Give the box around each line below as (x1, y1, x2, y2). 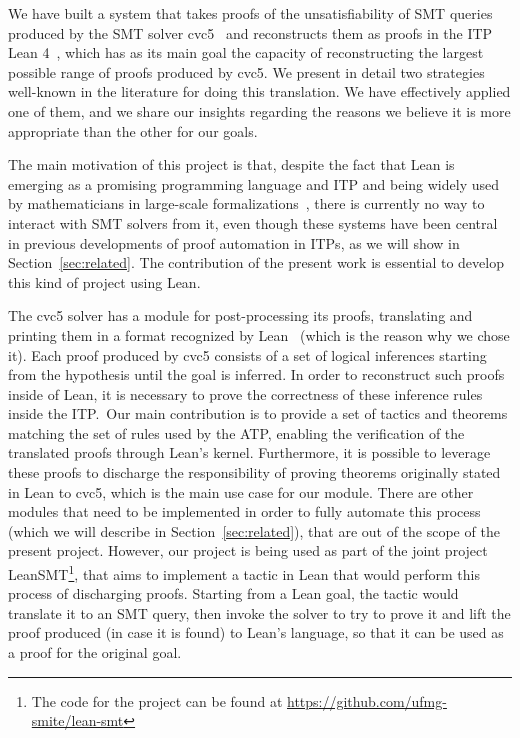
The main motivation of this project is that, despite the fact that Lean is (8, 154, 455, 175)
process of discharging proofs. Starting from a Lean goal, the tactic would (8, 583, 459, 604)
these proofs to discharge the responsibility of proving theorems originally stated (8, 462, 501, 483)
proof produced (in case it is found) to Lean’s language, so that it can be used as (8, 622, 504, 643)
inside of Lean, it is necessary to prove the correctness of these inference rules (8, 383, 483, 404)
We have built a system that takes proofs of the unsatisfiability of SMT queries (8, 3, 493, 23)
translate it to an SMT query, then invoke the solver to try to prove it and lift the (8, 602, 511, 623)
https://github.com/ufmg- (287, 690, 447, 711)
